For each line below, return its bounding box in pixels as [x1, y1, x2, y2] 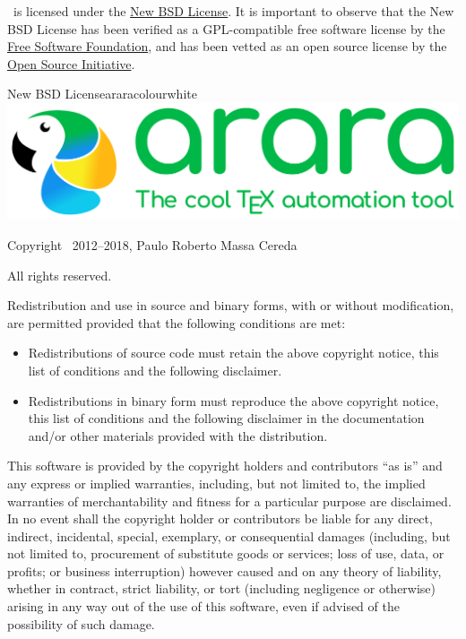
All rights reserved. [7, 265, 112, 284]
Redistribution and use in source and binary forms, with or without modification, [7, 296, 454, 315]
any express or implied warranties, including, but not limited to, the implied [7, 473, 426, 492]
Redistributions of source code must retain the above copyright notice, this [28, 343, 439, 362]
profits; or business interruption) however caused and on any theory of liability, [7, 561, 442, 580]
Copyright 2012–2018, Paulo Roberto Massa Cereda [7, 235, 298, 254]
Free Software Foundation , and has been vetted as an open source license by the [7, 37, 447, 56]
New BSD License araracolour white [7, 84, 197, 103]
